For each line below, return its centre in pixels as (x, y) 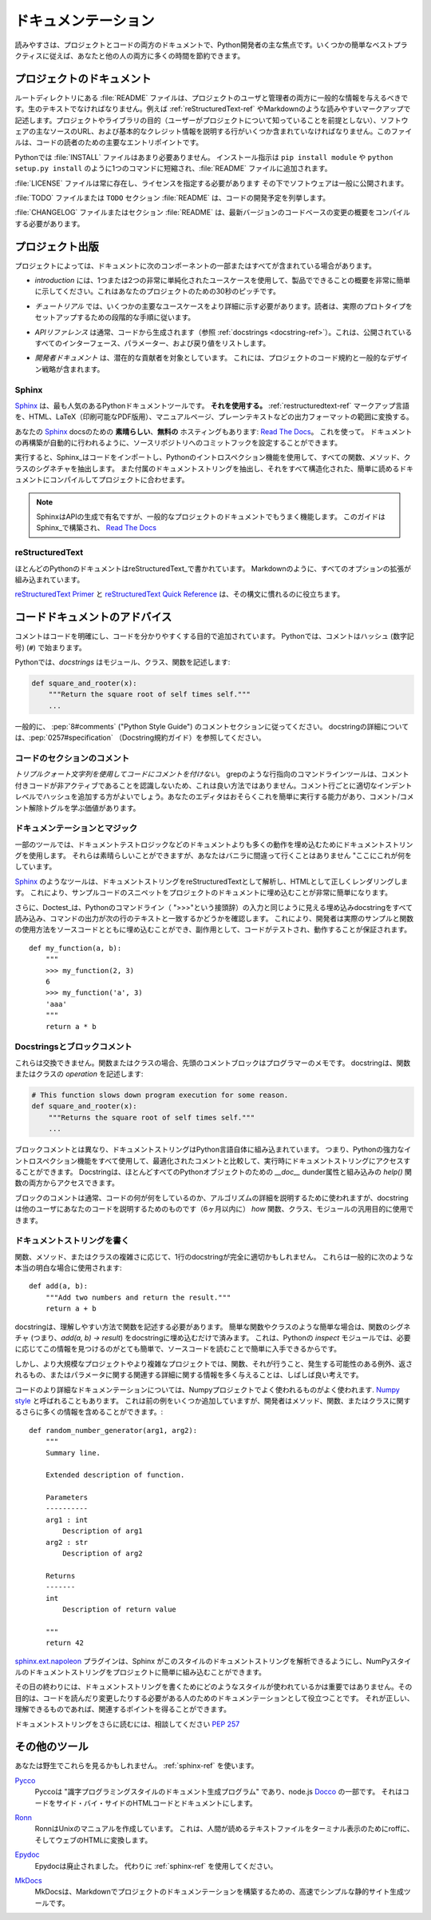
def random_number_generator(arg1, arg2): (113, 1430)
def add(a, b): (59, 1286)
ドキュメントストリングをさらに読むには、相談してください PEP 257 (127, 1724)
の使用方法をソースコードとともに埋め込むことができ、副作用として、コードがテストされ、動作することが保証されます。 (213, 930)
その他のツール (51, 1747)
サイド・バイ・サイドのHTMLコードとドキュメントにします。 (156, 1802)
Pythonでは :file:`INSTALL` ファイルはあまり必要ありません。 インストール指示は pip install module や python (204, 157)
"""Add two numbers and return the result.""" (138, 1297)
